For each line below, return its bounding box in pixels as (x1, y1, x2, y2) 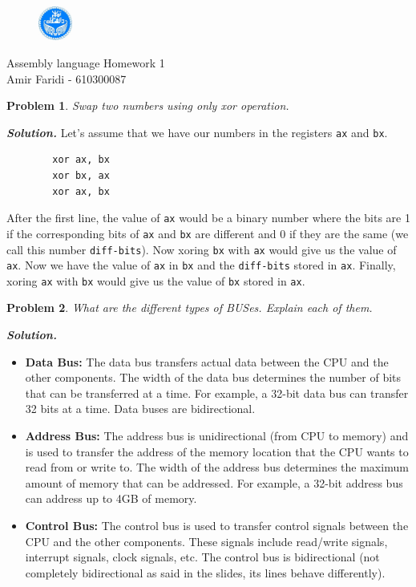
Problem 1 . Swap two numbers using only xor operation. (6, 97, 289, 114)
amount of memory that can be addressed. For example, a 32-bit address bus (25, 474, 403, 491)
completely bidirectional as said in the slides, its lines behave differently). (25, 564, 386, 581)
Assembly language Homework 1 (6, 54, 165, 71)
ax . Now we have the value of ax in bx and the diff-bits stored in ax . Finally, (6, 257, 396, 273)
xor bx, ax (52, 170, 110, 182)
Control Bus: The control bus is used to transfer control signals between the (25, 517, 409, 534)
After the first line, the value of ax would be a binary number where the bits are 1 (6, 209, 410, 226)
